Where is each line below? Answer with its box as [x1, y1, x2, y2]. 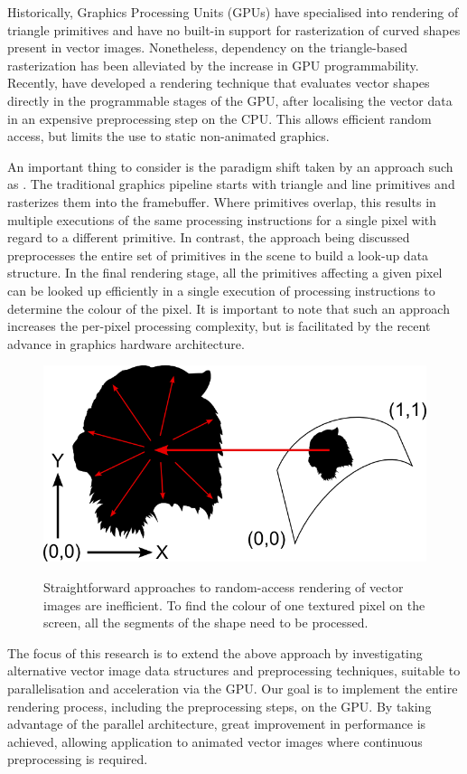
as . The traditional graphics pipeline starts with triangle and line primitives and [7, 175, 455, 193]
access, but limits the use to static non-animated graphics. [7, 127, 330, 146]
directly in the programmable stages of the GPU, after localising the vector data [7, 90, 453, 109]
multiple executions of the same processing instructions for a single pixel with [7, 210, 437, 229]
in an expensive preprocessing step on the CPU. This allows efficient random [7, 109, 432, 127]
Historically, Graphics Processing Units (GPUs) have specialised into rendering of [7, 3, 459, 21]
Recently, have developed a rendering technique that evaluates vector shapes [7, 73, 430, 92]
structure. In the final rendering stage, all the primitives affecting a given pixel [7, 263, 443, 282]
